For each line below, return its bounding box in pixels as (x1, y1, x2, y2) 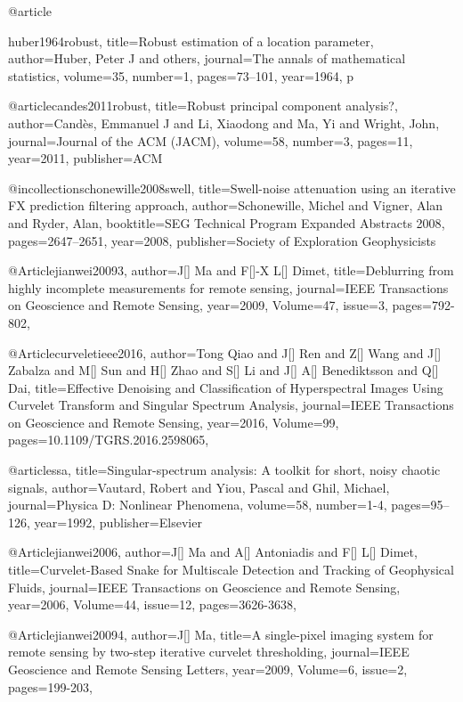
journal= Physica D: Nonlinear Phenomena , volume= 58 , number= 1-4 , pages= (8, 495, 431, 514)
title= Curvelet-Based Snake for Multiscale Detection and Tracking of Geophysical (8, 560, 454, 579)
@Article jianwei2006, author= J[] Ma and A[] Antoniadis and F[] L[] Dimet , (8, 543, 418, 561)
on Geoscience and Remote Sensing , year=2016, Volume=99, (8, 412, 339, 431)
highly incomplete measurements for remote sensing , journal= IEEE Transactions (8, 278, 449, 297)
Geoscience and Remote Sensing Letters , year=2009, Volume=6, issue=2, (8, 660, 408, 678)
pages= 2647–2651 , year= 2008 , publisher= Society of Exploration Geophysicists (8, 231, 436, 249)
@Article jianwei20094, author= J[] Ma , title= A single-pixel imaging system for (8, 624, 434, 643)
